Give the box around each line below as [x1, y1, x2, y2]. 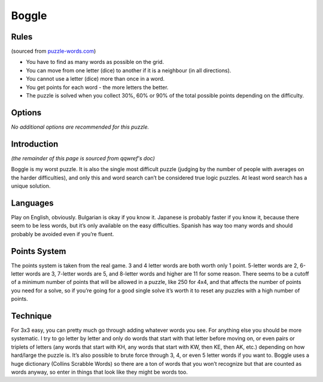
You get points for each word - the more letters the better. [26, 84, 169, 91]
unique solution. [11, 182, 51, 190]
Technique [11, 311, 52, 321]
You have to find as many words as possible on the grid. [26, 59, 164, 66]
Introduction [11, 139, 59, 149]
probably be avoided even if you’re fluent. [11, 230, 114, 237]
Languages [11, 198, 54, 208]
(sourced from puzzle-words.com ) [11, 48, 96, 55]
